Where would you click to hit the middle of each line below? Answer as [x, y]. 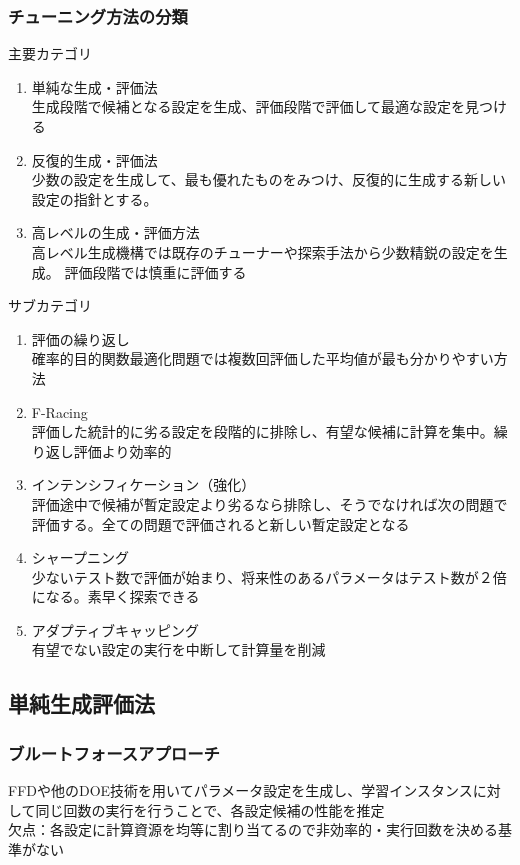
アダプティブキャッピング [115, 629]
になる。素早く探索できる [115, 596]
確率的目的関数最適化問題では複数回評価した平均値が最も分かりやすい [262, 358]
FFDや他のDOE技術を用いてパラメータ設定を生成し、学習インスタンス [240, 790]
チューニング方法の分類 [98, 15]
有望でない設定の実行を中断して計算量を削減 [178, 649]
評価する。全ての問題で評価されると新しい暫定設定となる [220, 523]
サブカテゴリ [50, 305]
